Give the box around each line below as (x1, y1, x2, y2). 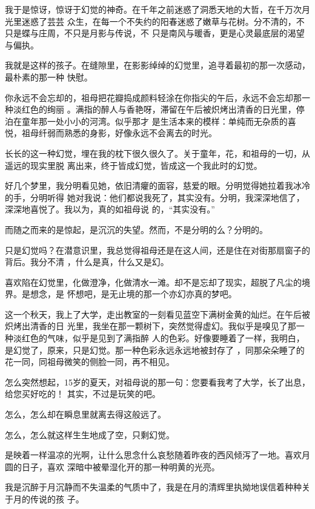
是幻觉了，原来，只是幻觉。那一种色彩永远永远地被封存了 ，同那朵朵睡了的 (5, 343, 305, 356)
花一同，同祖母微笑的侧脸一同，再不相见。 (5, 355, 174, 368)
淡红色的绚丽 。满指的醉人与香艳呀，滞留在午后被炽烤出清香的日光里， (13, 103, 296, 116)
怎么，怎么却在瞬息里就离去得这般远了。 (5, 408, 166, 421)
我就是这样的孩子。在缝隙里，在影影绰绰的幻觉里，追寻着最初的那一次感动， (5, 59, 310, 71)
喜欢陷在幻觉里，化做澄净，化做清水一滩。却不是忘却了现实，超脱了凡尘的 (5, 275, 302, 288)
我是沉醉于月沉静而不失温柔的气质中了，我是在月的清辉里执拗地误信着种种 (5, 481, 302, 493)
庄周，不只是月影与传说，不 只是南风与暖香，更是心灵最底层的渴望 (38, 27, 305, 39)
